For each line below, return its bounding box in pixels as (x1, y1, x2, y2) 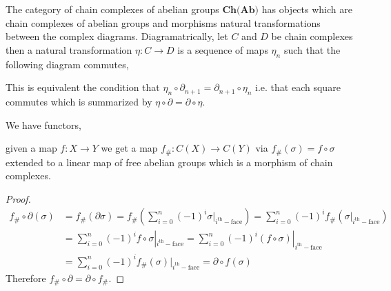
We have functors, (6, 117, 81, 132)
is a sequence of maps (177, 42, 268, 57)
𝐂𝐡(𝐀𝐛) (222, 6, 259, 15)
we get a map (101, 141, 158, 155)
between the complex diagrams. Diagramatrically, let (6, 29, 228, 43)
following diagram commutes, (6, 57, 129, 71)
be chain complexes (271, 29, 353, 43)
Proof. (6, 191, 31, 205)
